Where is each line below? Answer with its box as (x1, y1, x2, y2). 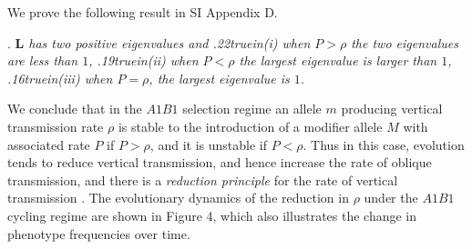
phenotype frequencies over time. (7, 224, 190, 243)
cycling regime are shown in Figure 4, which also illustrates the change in (7, 205, 417, 224)
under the (364, 188, 418, 207)
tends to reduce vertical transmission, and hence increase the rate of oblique (7, 153, 432, 172)
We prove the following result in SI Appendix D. (7, 3, 278, 21)
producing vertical (341, 99, 443, 118)
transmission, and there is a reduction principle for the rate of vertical (7, 170, 398, 189)
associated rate (7, 134, 90, 154)
